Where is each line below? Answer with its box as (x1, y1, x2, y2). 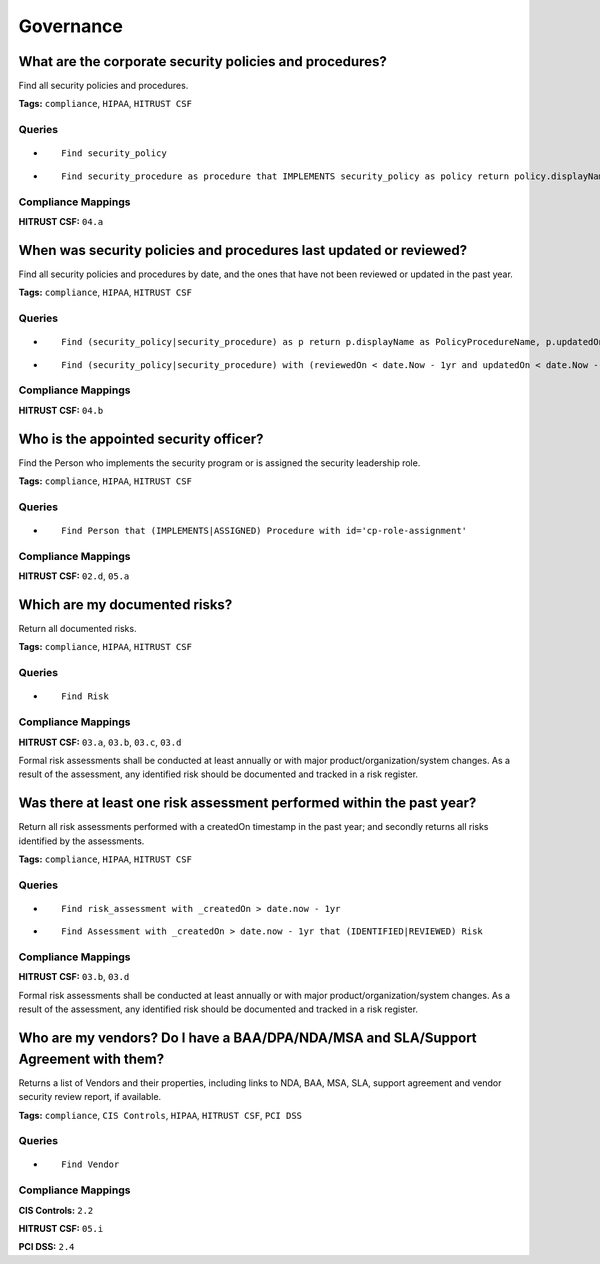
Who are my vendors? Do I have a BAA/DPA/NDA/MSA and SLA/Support (18, 1030, 477, 1047)
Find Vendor (61, 1159, 120, 1170)
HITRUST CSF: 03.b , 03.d (18, 971, 130, 983)
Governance (18, 15, 124, 37)
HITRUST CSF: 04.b (18, 404, 104, 416)
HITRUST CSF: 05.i (18, 1223, 104, 1234)
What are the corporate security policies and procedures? (18, 53, 387, 70)
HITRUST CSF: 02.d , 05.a (18, 570, 130, 582)
